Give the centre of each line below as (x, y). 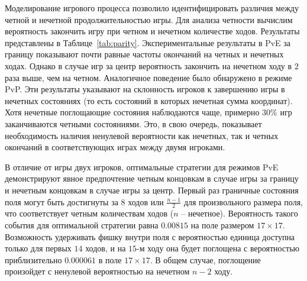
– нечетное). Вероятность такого (240, 213)
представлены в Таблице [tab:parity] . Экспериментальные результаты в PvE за (148, 42)
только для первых (38, 248)
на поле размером (222, 225)
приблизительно (33, 259)
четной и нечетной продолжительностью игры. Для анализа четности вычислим (149, 19)
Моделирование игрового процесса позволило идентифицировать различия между (152, 8)
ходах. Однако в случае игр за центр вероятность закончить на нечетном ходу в (148, 65)
